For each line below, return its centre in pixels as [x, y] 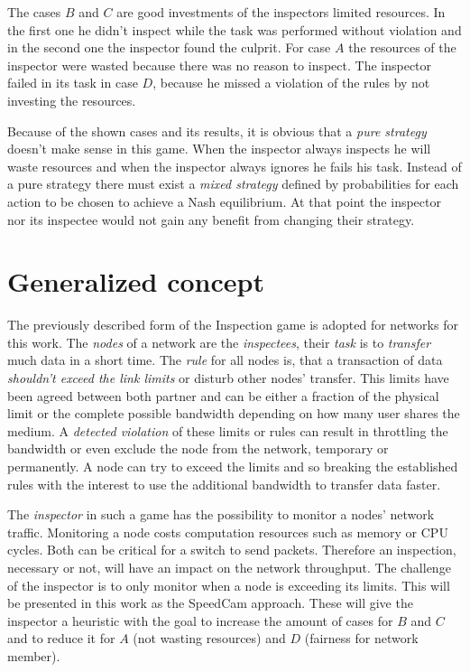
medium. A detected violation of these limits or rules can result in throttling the [228, 430]
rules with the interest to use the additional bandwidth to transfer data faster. [224, 484]
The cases [34, 12]
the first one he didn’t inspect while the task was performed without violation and [235, 29]
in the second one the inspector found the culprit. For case [169, 47]
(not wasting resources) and [209, 638]
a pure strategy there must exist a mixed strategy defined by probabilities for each [233, 184]
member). [34, 655]
